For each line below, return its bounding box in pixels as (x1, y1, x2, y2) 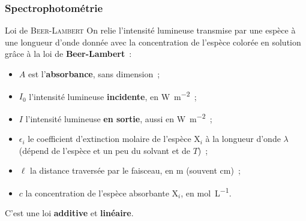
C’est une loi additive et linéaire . (5, 207, 134, 219)
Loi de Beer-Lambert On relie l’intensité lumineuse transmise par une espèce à (5, 24, 296, 37)
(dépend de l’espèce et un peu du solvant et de (19, 144, 190, 156)
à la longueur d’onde (205, 132, 281, 145)
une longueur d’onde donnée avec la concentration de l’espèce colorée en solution (5, 35, 301, 48)
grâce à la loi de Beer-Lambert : (5, 47, 132, 60)
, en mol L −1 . (181, 184, 232, 199)
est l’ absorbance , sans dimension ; (28, 68, 160, 80)
